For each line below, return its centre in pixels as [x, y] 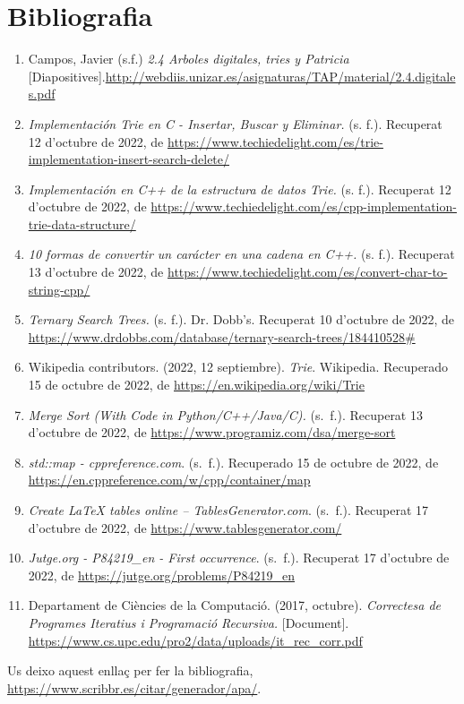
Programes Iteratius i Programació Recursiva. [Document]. [189, 622]
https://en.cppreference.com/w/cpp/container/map [169, 480]
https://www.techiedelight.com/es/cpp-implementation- [304, 206]
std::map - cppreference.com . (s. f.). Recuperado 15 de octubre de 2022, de [233, 462]
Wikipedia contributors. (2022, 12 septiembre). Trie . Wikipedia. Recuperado [238, 367]
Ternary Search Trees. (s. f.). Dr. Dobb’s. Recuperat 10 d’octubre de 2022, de [241, 319]
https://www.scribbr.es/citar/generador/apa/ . [134, 687]
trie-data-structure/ [82, 223]
